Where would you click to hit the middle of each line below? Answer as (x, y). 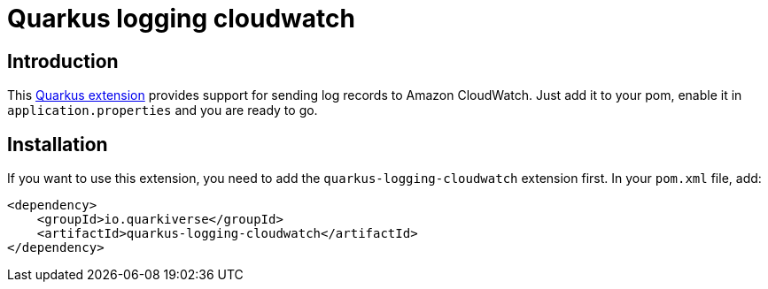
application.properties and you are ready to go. (163, 110)
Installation (58, 144)
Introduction (63, 61)
